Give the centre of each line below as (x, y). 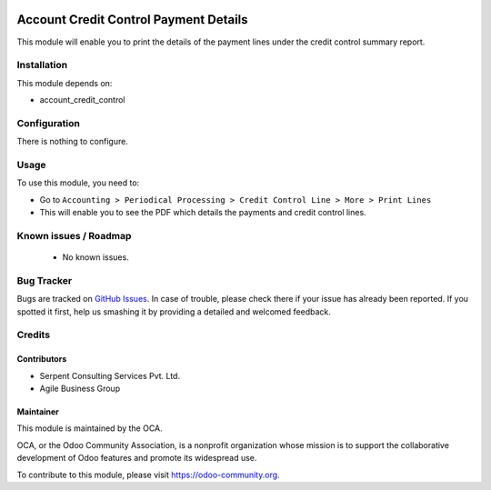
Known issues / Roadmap (74, 235)
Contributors (42, 359)
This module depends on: (65, 83)
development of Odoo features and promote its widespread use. (137, 458)
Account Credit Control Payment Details (133, 20)
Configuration (49, 123)
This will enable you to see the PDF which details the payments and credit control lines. (203, 213)
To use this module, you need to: (78, 183)
